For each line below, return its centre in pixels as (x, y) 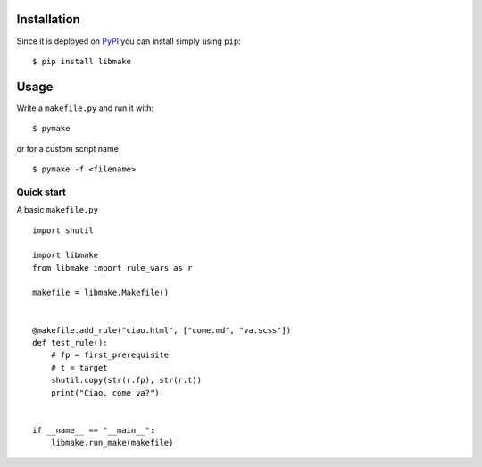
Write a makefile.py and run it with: (85, 108)
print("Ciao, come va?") (105, 392)
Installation (48, 19)
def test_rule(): (70, 343)
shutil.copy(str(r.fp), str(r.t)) (126, 380)
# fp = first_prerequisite (110, 355)
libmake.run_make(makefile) (112, 443)
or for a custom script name (68, 148)
